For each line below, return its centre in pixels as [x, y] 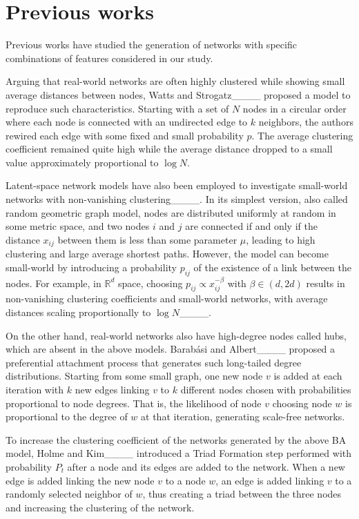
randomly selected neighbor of [69, 494]
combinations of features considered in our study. [109, 58]
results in [326, 283]
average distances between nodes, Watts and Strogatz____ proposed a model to [178, 94]
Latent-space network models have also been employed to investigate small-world [177, 185]
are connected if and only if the [251, 226]
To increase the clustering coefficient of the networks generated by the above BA [176, 439]
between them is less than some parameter [147, 239]
